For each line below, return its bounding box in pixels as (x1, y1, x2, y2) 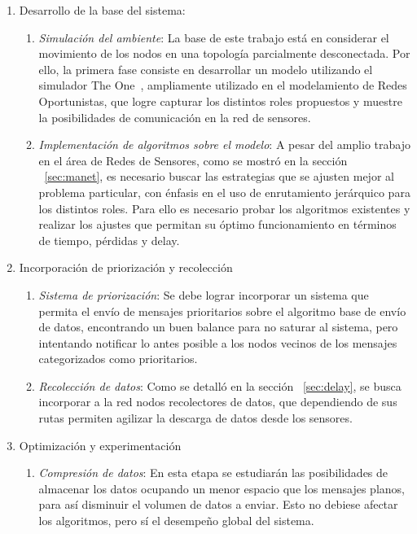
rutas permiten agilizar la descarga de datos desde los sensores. (38, 409, 353, 427)
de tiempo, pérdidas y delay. (38, 231, 180, 248)
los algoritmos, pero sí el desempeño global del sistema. (38, 512, 314, 529)
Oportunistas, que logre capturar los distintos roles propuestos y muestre (38, 92, 402, 109)
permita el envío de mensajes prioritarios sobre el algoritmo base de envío (38, 302, 406, 319)
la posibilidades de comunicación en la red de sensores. (38, 108, 311, 125)
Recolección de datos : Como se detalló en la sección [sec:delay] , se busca (38, 377, 402, 394)
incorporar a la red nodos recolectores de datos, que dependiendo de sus (38, 393, 397, 410)
